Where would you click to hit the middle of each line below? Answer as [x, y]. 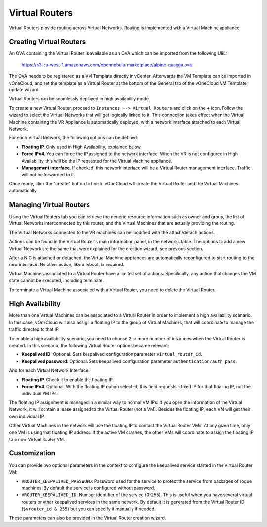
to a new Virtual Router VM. [37, 439]
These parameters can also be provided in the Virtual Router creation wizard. [88, 518]
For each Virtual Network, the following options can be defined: [74, 138]
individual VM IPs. [40, 394]
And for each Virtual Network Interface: [49, 370]
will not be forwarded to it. [48, 175]
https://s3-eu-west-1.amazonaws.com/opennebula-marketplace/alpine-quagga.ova [107, 65]
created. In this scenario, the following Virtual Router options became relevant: [89, 345]
